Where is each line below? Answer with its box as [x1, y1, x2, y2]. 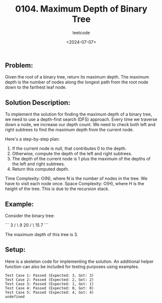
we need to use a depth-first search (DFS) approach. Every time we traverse [5, 116, 158, 122]
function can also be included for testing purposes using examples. [5, 263, 139, 270]
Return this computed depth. [12, 166, 69, 172]
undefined [5, 294, 25, 299]
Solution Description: [5, 98, 71, 107]
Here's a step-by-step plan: [5, 136, 60, 142]
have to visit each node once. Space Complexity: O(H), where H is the [5, 181, 144, 187]
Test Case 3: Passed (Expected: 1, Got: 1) [5, 281, 94, 287]
